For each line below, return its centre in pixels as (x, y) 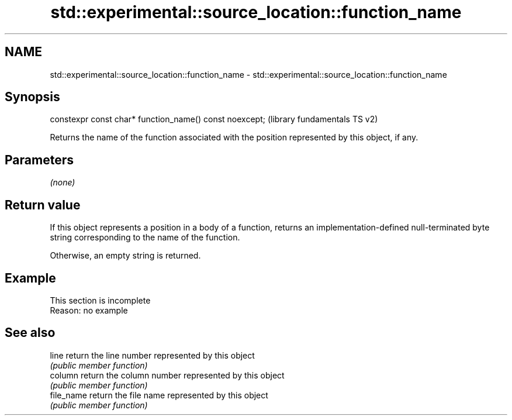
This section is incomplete (100, 300)
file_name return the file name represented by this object (159, 395)
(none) (63, 183)
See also (30, 333)
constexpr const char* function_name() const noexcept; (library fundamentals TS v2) (214, 119)
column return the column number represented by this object (167, 375)
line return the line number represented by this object (152, 355)
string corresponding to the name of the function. (145, 237)
